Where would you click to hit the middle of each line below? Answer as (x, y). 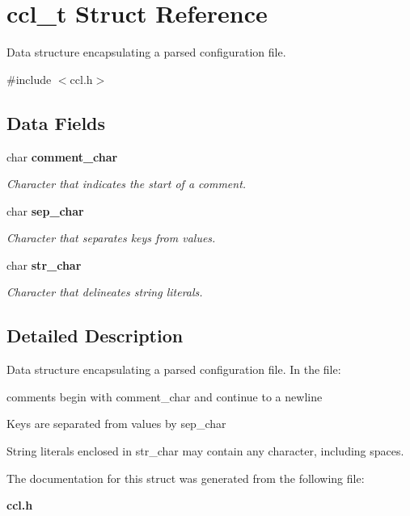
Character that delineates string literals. (105, 292)
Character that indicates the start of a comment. (127, 184)
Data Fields (56, 122)
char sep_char (45, 210)
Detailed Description (95, 336)
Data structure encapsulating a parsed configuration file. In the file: (174, 369)
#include (29, 79)
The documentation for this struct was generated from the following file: (186, 478)
